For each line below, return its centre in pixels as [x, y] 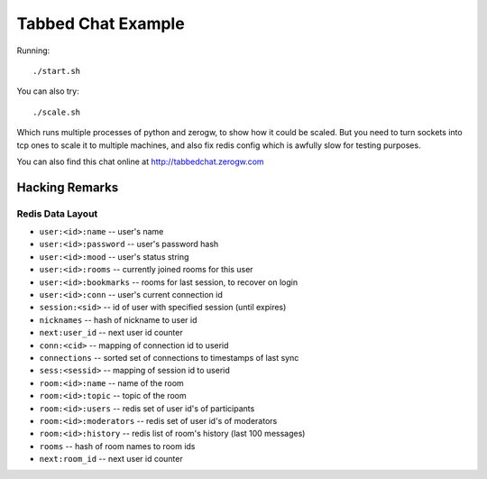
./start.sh [57, 71]
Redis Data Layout [57, 214]
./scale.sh [57, 112]
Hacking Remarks [68, 187]
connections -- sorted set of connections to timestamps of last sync [169, 357]
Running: [33, 51]
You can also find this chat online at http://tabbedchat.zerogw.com [141, 161]
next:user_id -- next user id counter [111, 333]
